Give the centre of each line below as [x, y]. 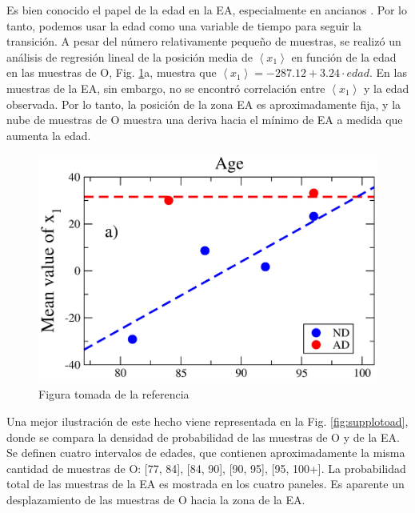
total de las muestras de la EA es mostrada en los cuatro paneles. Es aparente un [206, 484]
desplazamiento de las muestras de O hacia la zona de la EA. [156, 499]
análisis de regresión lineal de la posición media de [130, 56]
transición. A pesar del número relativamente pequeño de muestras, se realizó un [204, 41]
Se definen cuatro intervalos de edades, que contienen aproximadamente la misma [206, 453]
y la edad [386, 88]
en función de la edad [344, 56]
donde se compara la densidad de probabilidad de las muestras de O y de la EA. [203, 437]
